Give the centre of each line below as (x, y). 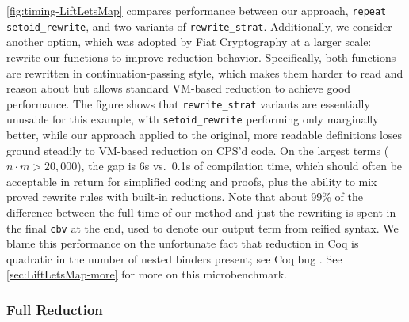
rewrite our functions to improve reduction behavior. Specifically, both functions (201, 57)
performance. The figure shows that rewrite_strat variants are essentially (188, 103)
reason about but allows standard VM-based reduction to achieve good (179, 88)
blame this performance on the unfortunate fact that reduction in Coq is (183, 243)
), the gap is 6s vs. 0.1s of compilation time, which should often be (240, 166)
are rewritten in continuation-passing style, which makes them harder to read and (205, 72)
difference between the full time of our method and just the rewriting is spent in (201, 212)
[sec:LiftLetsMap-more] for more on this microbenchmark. (147, 274)
